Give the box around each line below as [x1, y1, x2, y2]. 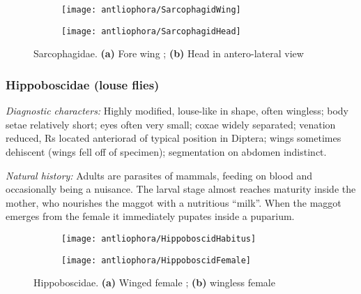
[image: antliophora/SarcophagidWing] [61, 5, 241, 15]
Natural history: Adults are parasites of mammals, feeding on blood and [6, 168, 313, 182]
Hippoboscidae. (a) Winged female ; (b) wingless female [33, 275, 275, 290]
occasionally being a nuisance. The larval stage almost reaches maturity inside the [6, 182, 356, 196]
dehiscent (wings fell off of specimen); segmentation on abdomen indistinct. [6, 144, 327, 159]
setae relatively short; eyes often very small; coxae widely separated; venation [6, 117, 336, 131]
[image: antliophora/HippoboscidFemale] [61, 255, 252, 265]
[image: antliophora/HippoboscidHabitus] [61, 233, 256, 244]
